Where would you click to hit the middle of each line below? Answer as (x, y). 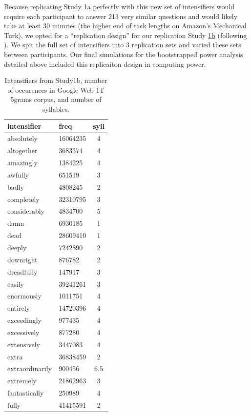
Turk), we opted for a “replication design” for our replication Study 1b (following (125, 35)
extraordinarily (30, 368)
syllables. (56, 109)
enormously (24, 296)
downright (22, 259)
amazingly (22, 163)
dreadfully (22, 271)
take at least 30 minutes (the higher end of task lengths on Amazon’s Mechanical (125, 26)
